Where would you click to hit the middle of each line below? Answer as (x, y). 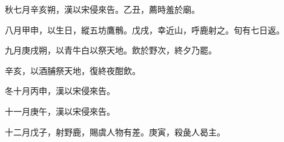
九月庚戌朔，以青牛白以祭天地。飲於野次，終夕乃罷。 (111, 50)
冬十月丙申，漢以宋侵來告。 (60, 91)
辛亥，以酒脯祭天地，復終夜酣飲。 (73, 70)
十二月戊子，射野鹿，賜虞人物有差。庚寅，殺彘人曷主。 (115, 131)
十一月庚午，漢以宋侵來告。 (60, 111)
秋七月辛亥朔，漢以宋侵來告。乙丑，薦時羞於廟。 (102, 9)
